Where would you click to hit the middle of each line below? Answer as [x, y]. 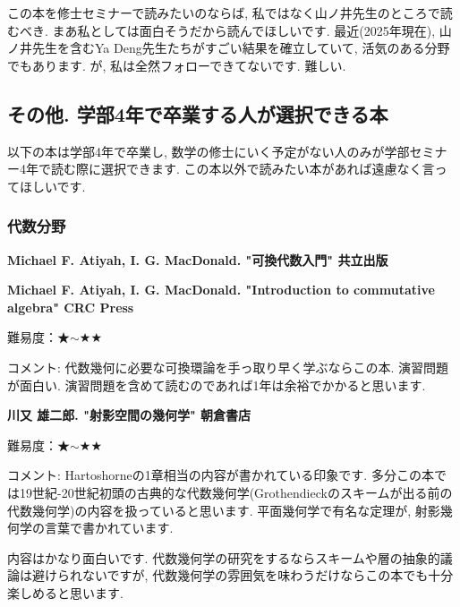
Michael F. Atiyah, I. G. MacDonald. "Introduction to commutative [221, 290]
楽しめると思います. [65, 592]
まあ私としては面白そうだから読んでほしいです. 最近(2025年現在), [244, 30]
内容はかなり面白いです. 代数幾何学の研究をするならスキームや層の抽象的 [224, 557]
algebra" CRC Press [71, 307]
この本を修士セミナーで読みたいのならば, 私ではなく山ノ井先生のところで [224, 13]
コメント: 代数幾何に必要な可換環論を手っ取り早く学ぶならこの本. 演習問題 [228, 367]
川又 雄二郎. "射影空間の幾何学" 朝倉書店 [129, 415]
